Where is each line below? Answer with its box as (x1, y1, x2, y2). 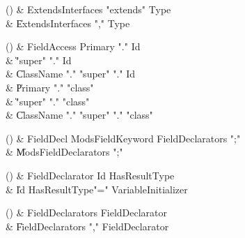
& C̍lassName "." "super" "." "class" (6, 107, 153, 122)
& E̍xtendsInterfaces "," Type (6, 15, 130, 30)
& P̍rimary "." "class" (6, 80, 94, 94)
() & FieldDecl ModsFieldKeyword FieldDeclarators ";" (6, 131, 241, 145)
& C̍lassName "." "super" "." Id (6, 66, 136, 81)
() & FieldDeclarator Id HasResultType (6, 168, 175, 182)
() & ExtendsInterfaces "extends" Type (6, 2, 171, 16)
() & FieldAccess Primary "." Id (6, 39, 141, 54)
